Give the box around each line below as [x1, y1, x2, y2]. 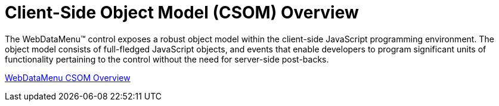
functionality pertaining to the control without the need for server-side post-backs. [5, 54, 329, 64]
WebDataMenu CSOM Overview [5, 72, 131, 83]
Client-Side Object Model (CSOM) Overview [5, 2, 359, 23]
